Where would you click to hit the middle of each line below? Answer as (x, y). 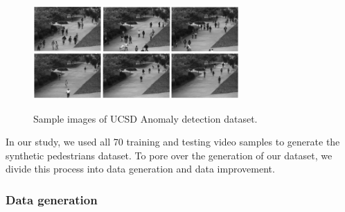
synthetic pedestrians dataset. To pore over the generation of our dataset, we (169, 155)
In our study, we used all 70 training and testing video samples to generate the (173, 142)
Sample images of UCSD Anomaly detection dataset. (145, 118)
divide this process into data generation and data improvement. (140, 169)
